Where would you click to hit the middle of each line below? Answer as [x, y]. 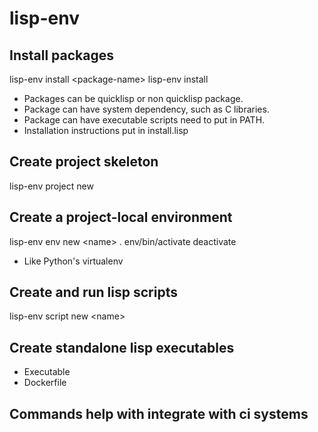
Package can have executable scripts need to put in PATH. [144, 120]
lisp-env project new [51, 186]
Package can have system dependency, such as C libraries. [146, 109]
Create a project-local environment [121, 217]
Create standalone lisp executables [122, 347]
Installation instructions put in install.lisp [106, 130]
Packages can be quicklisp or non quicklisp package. [133, 98]
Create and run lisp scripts [93, 292]
